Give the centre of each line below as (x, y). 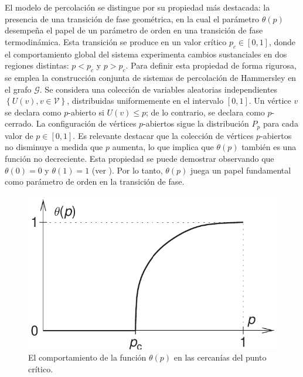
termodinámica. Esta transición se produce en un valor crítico (116, 41)
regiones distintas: (37, 65)
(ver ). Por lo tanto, (127, 170)
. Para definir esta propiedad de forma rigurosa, (211, 65)
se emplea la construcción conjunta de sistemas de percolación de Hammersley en (151, 77)
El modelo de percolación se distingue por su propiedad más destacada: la (137, 7)
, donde (282, 41)
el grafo (18, 89)
